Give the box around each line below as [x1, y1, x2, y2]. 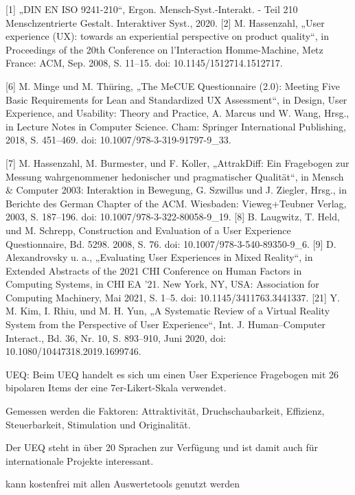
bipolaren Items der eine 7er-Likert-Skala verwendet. [5, 380, 227, 395]
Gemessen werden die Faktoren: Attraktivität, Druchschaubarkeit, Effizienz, [5, 404, 325, 418]
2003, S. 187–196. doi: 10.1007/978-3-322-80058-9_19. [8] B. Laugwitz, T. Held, [5, 209, 340, 224]
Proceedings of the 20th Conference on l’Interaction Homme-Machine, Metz [5, 42, 323, 56]
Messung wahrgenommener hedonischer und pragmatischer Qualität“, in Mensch [5, 169, 344, 183]
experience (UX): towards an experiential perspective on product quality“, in [5, 29, 329, 43]
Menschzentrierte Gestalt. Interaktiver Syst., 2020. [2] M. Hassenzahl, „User [5, 15, 325, 30]
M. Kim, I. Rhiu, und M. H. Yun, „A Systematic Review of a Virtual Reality [5, 303, 330, 318]
